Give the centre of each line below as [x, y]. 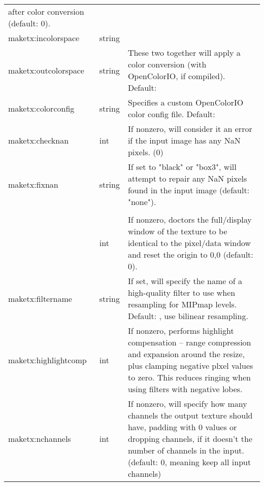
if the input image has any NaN [184, 140]
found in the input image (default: [189, 190]
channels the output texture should [190, 415]
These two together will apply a [184, 53]
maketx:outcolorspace [46, 70]
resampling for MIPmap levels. [182, 304]
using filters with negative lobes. [185, 389]
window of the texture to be [177, 231]
